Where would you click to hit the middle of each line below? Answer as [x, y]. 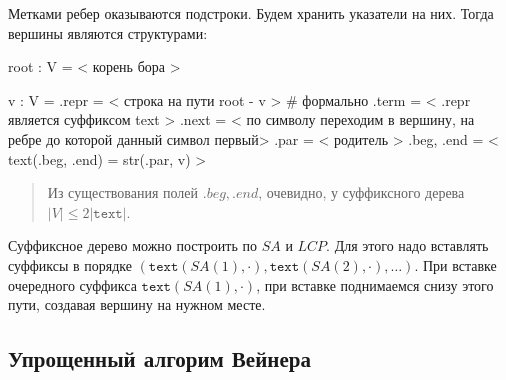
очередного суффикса [72, 284]
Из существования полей [123, 192]
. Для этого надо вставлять [407, 245]
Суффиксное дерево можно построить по [132, 245]
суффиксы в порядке [70, 264]
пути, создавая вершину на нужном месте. [137, 304]
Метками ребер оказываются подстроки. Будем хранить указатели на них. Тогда [251, 13]
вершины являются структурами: [108, 32]
